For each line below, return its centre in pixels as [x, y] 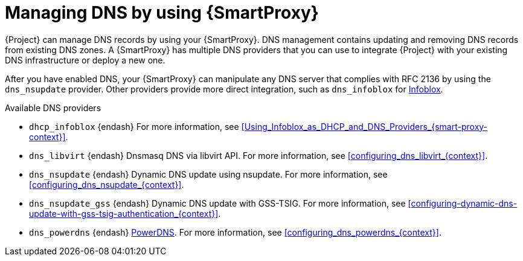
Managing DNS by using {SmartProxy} [162, 13]
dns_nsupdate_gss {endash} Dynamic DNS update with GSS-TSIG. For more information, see [217, 203]
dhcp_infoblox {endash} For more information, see [134, 126]
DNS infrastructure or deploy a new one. [85, 60]
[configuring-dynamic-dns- [463, 203]
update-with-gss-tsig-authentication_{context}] [124, 213]
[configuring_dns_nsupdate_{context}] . [107, 184]
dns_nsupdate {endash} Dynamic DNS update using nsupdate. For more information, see [208, 174]
